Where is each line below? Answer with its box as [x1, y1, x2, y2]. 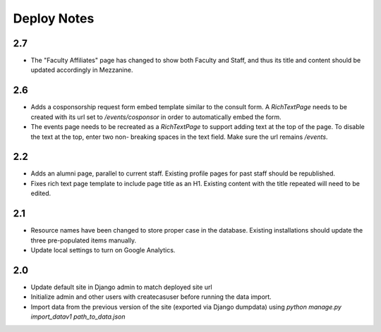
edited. [30, 189, 52, 197]
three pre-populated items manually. [30, 236, 137, 245]
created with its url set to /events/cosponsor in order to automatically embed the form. [30, 113, 282, 121]
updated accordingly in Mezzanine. [30, 66, 133, 74]
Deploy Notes [13, 11, 95, 26]
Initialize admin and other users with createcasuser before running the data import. [30, 293, 272, 301]
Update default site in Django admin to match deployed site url [30, 283, 212, 291]
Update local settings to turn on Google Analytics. [30, 245, 176, 254]
